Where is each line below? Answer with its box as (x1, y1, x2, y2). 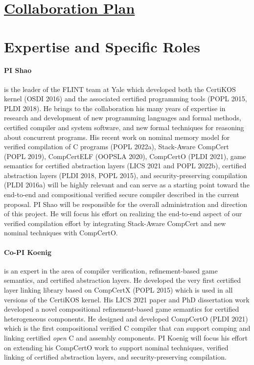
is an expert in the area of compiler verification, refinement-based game (4, 265, 218, 275)
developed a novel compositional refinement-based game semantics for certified (4, 304, 239, 314)
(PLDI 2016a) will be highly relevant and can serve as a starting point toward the (4, 180, 250, 190)
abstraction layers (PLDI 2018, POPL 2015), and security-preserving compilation (4, 170, 248, 180)
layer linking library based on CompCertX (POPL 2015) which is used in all (4, 285, 233, 295)
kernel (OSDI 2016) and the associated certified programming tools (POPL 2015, (4, 93, 247, 104)
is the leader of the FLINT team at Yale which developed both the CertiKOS (4, 84, 236, 94)
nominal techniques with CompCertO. (4, 228, 118, 238)
